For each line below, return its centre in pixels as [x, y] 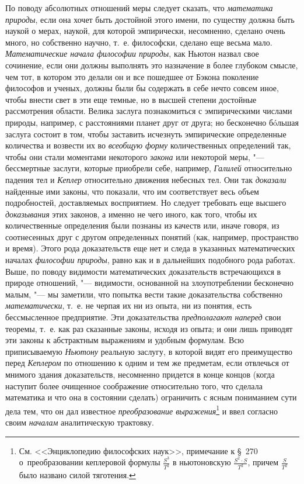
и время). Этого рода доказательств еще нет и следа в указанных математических [150, 248]
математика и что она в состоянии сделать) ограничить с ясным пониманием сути [151, 397]
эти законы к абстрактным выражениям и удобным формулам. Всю [125, 340]
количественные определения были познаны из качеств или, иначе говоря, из [142, 225]
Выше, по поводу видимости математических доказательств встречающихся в [143, 271]
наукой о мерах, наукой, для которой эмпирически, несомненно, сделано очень [145, 31]
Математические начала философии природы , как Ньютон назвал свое [132, 53]
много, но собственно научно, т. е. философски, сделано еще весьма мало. [139, 42]
